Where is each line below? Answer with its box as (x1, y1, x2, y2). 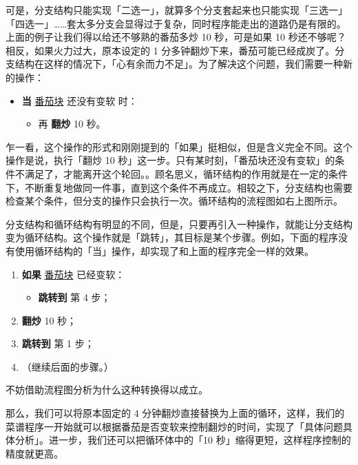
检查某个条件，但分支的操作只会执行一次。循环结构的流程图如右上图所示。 (6, 194, 343, 208)
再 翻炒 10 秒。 (38, 116, 106, 131)
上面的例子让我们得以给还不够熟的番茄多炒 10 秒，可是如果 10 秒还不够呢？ (6, 30, 346, 44)
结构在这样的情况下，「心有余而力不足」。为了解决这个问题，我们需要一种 (14, 56, 343, 71)
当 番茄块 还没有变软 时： (21, 93, 138, 107)
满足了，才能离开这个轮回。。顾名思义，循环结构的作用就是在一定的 (24, 166, 328, 180)
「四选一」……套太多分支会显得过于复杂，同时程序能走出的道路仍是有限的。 (6, 16, 346, 30)
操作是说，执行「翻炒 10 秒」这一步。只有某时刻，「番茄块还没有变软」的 (6, 153, 335, 167)
